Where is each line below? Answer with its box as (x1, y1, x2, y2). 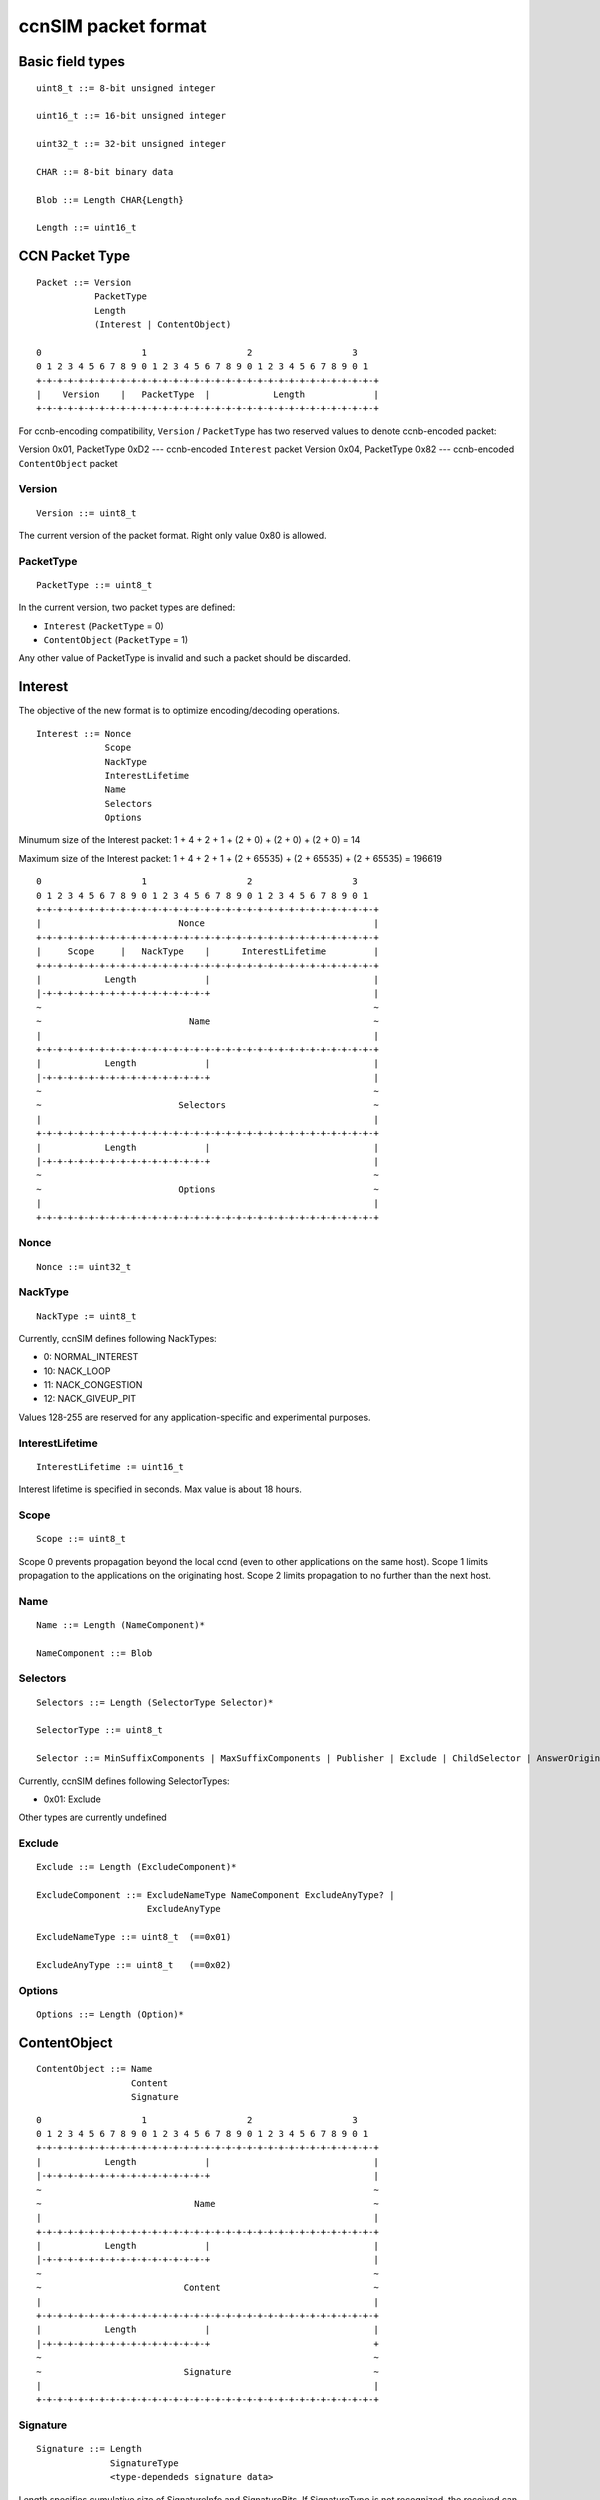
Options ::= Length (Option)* (36, 2009, 185, 2020)
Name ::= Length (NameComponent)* (36, 1619, 205, 1630)
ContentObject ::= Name (36, 2063, 153, 2075)
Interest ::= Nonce (36, 728, 132, 739)
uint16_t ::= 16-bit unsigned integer (36, 110, 227, 122)
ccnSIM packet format (18, 15, 207, 37)
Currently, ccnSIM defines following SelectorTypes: (18, 1775, 230, 1787)
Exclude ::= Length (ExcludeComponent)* (36, 1861, 237, 1873)
